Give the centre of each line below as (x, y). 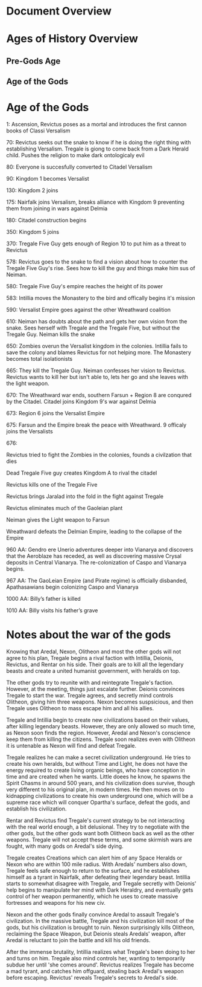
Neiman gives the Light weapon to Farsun (58, 520)
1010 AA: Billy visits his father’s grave (52, 610)
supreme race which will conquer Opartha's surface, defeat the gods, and (98, 803)
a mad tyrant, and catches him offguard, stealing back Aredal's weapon (95, 971)
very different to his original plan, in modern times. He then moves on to (96, 789)
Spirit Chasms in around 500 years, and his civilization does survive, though (101, 783)
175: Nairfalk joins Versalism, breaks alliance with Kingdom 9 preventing (96, 202)
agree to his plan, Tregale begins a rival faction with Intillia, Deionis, (90, 658)
